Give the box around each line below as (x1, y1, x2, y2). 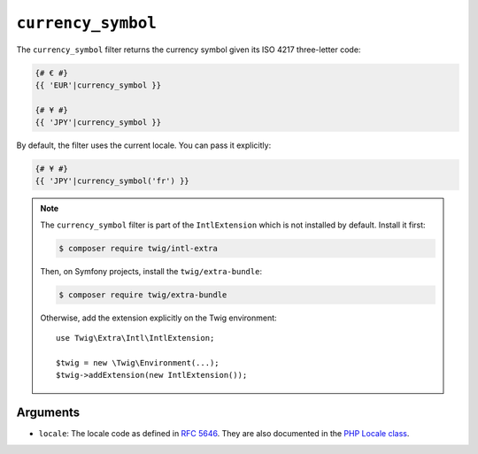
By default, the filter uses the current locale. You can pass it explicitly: (16, 140, 272, 150)
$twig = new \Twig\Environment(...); (56, 358, 220, 367)
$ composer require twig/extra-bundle (58, 289, 227, 300)
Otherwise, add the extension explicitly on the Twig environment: (40, 312, 278, 323)
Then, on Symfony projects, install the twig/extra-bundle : (40, 265, 263, 276)
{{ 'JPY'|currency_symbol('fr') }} (35, 176, 189, 186)
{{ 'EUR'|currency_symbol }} (35, 80, 162, 90)
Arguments (16, 405, 81, 420)
